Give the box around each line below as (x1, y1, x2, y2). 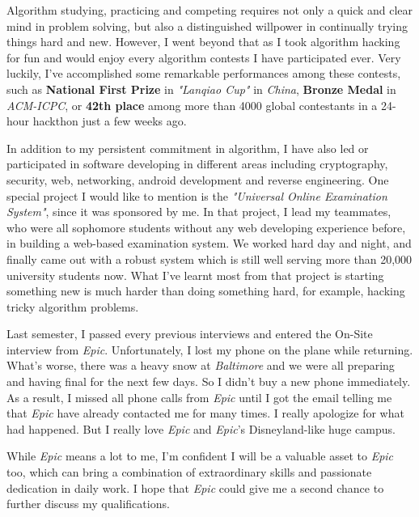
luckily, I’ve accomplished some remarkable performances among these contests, (6, 65, 401, 82)
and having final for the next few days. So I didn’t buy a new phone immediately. (6, 373, 411, 390)
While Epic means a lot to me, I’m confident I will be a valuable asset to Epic (6, 447, 394, 464)
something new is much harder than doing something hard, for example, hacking (6, 282, 405, 299)
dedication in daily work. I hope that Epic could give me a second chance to (6, 479, 384, 496)
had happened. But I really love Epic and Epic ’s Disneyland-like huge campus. (6, 420, 396, 437)
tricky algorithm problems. (6, 298, 139, 315)
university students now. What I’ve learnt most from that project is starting (6, 266, 384, 283)
